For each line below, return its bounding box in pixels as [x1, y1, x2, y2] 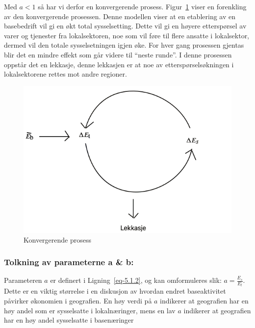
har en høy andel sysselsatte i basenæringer [4, 315, 134, 325]
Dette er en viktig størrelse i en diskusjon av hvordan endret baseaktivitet [4, 286, 226, 296]
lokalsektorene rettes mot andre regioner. [4, 69, 127, 79]
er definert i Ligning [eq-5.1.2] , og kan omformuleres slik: [50, 275, 222, 285]
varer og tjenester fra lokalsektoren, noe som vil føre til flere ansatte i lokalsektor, [4, 30, 250, 40]
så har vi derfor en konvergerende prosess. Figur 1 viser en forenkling [38, 1, 247, 11]
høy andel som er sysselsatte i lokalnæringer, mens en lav [4, 305, 176, 315]
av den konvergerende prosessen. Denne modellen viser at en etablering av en [4, 11, 235, 21]
